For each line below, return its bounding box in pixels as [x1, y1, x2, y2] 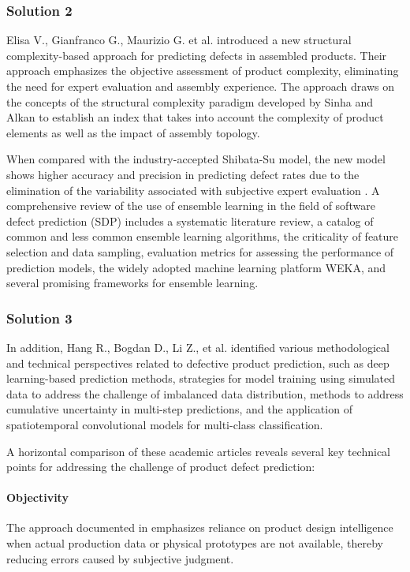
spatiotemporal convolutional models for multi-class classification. [6, 416, 323, 432]
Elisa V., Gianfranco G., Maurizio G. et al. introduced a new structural [6, 32, 352, 48]
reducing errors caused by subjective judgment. [6, 550, 234, 566]
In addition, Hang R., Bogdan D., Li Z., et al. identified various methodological [6, 338, 389, 355]
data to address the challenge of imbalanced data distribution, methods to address [6, 385, 404, 402]
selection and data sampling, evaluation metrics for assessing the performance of [6, 243, 394, 260]
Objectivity [6, 489, 69, 506]
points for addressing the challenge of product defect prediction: [6, 458, 315, 475]
